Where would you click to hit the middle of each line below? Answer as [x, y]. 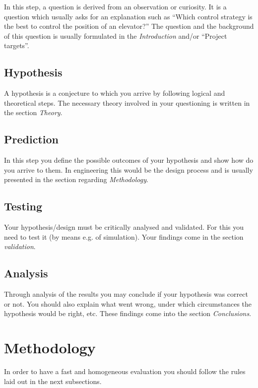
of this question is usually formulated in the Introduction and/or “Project [116, 35]
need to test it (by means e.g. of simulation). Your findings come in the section [124, 236]
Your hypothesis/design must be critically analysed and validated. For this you [124, 227]
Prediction [31, 139]
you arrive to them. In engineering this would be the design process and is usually [129, 169]
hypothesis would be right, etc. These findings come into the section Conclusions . [128, 313]
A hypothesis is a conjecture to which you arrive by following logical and [115, 93]
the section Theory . [33, 112]
